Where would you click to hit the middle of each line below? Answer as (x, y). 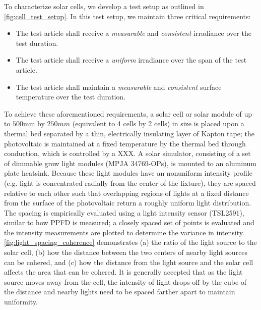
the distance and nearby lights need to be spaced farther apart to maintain (120, 292)
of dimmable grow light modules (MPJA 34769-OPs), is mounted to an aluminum (130, 163)
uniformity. (21, 302)
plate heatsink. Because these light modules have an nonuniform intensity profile (128, 173)
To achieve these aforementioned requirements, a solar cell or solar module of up (128, 113)
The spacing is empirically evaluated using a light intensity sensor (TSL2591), (124, 212)
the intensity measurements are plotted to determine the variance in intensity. (124, 232)
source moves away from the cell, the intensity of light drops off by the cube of (125, 281)
